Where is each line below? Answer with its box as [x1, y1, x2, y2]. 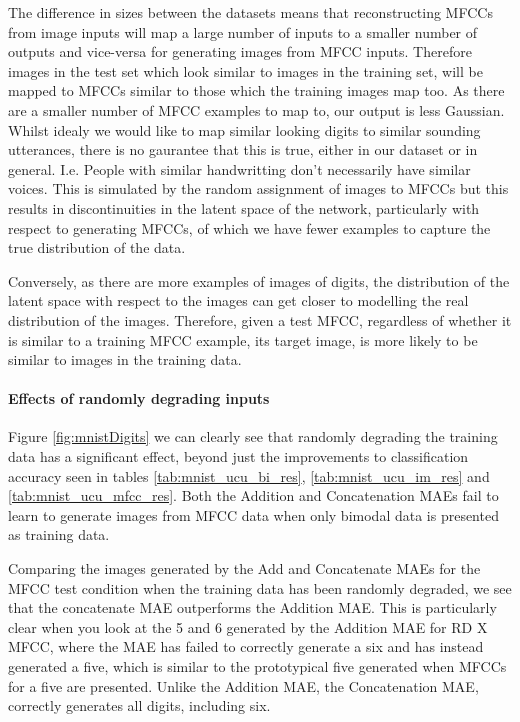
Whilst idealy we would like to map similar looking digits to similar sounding [8, 119, 481, 140]
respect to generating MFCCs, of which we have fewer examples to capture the [8, 217, 491, 238]
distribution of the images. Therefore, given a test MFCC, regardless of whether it [8, 309, 512, 330]
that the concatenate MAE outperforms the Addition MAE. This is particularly [8, 597, 497, 618]
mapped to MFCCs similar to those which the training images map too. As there [8, 80, 505, 101]
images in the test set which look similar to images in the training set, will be [8, 60, 483, 81]
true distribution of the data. [8, 237, 186, 258]
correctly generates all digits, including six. [8, 695, 271, 716]
